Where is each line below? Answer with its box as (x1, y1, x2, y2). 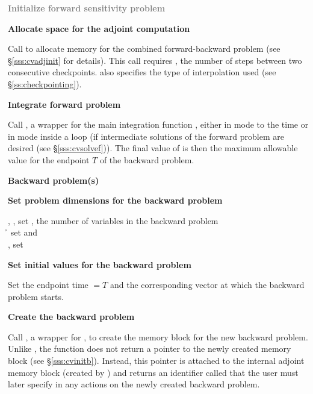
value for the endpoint (8, 153, 90, 166)
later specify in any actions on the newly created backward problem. (8, 378, 260, 390)
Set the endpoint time (8, 278, 88, 291)
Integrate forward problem (8, 98, 121, 110)
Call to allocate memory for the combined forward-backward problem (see (8, 42, 280, 55)
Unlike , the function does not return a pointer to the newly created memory (8, 342, 291, 355)
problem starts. (8, 290, 64, 302)
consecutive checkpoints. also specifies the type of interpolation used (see (8, 66, 276, 78)
